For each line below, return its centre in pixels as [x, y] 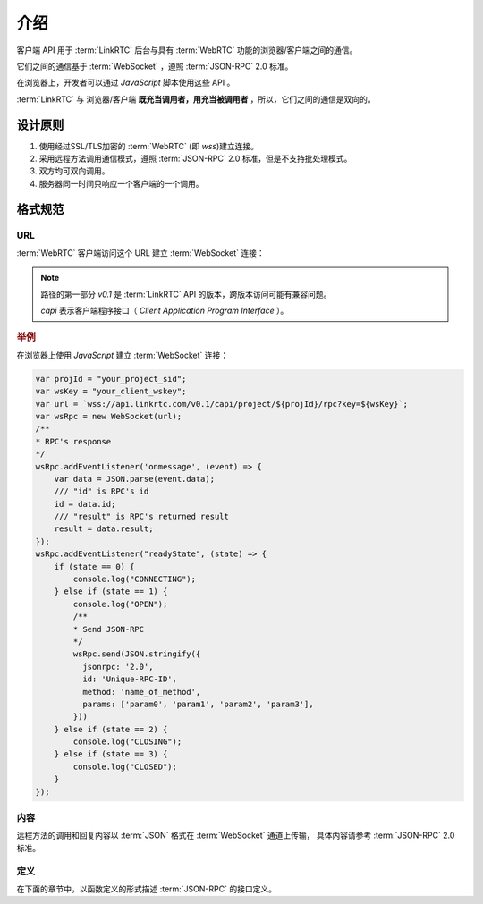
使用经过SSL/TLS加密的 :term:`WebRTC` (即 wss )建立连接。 [149, 146]
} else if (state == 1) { [111, 591]
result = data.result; [104, 529]
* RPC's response [73, 441]
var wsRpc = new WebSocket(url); [109, 416]
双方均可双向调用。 [74, 171]
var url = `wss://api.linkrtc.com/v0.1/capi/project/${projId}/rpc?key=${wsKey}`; [222, 404]
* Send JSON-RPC [109, 629]
